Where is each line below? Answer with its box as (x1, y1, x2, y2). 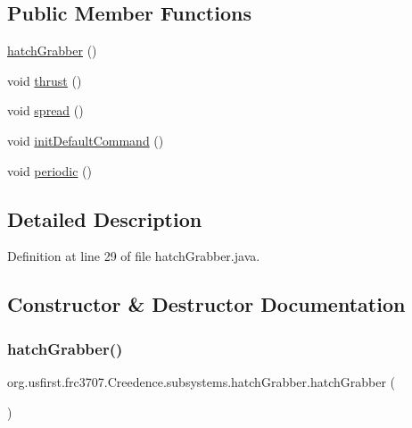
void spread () (7, 101, 84, 120)
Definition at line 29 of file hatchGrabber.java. (7, 247, 260, 265)
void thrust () (7, 71, 82, 89)
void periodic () (7, 161, 92, 180)
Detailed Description (7, 205, 202, 232)
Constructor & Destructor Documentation (7, 290, 406, 318)
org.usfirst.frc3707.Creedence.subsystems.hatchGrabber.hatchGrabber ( (7, 372, 396, 390)
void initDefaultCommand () (7, 130, 164, 149)
